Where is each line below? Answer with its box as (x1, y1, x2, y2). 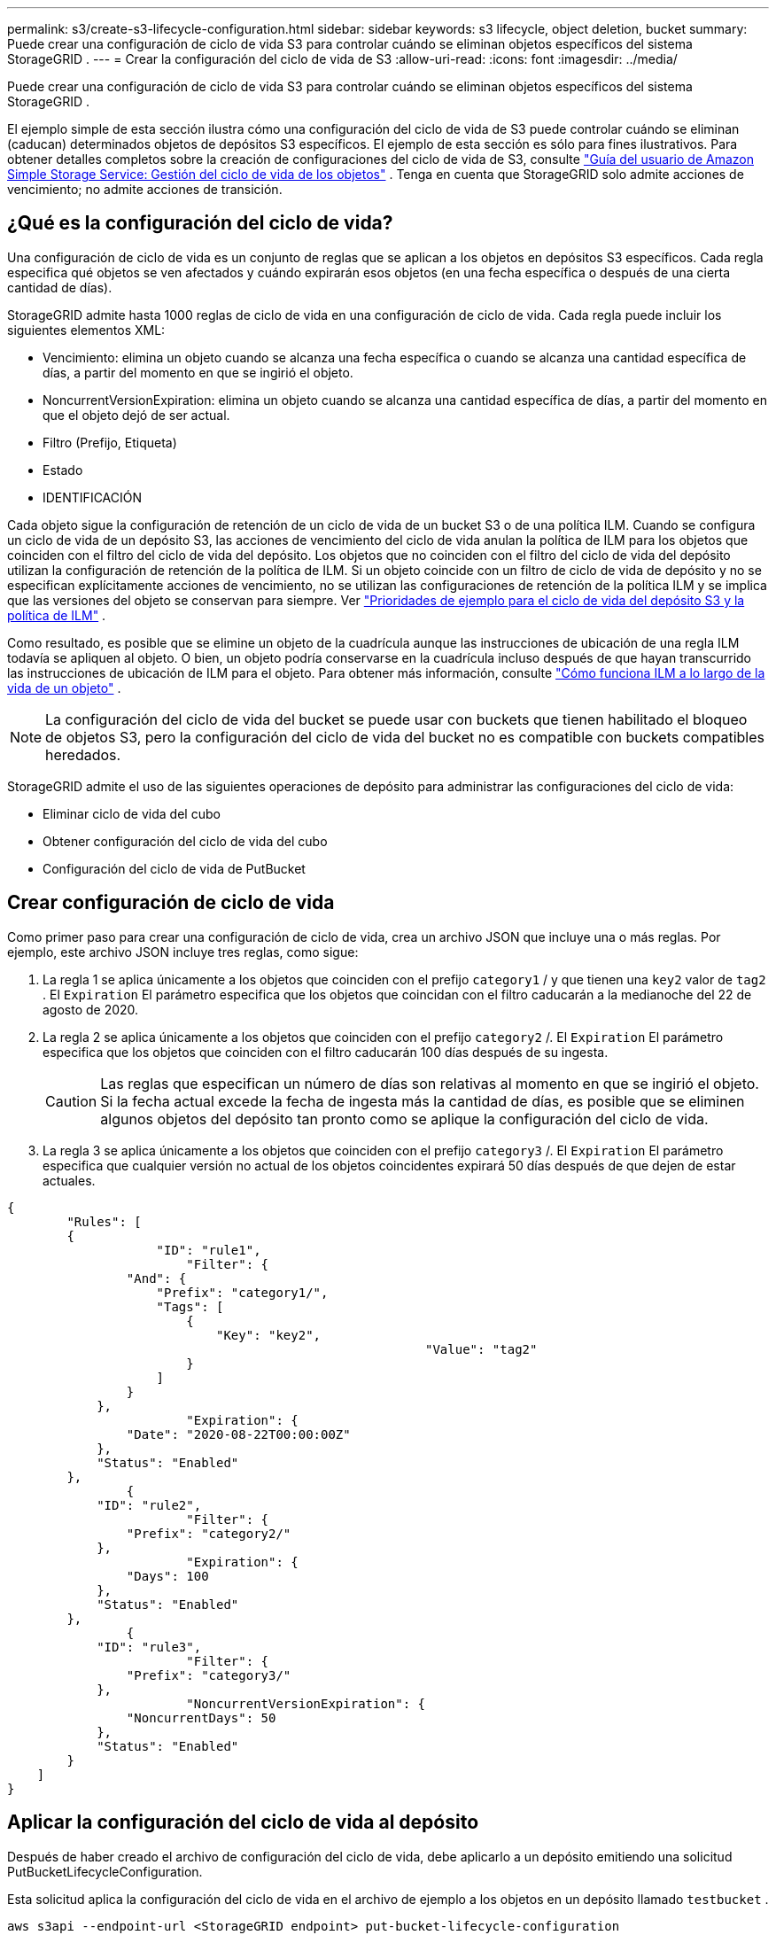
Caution (45, 1092, 97, 1110)
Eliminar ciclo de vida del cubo (43, 805, 221, 821)
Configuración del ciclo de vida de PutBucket (43, 860, 306, 876)
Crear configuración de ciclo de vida (7, 891, 335, 914)
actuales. (43, 1172, 96, 1188)
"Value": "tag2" (425, 1341, 538, 1356)
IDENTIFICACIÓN (43, 489, 143, 505)
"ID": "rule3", (97, 1639, 202, 1654)
